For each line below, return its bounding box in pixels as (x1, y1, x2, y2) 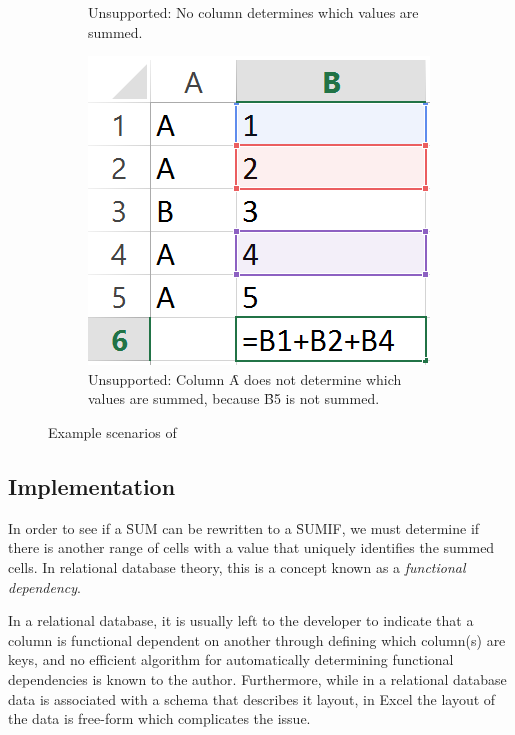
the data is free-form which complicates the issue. (8, 708, 311, 729)
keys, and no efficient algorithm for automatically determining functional (8, 649, 454, 670)
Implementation (8, 470, 176, 501)
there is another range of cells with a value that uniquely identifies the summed (8, 537, 495, 558)
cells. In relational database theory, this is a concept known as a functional (8, 556, 466, 577)
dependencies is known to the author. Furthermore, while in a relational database (8, 668, 507, 689)
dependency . (8, 576, 81, 597)
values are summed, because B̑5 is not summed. (88, 388, 380, 409)
